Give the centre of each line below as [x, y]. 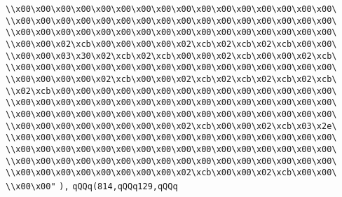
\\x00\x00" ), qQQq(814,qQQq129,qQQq [92, 186]
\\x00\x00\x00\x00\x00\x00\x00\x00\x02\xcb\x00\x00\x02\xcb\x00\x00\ [171, 173]
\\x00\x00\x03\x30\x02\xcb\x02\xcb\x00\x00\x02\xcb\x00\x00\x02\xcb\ [171, 56]
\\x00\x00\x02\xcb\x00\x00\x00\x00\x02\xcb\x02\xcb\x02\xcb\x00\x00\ [171, 44]
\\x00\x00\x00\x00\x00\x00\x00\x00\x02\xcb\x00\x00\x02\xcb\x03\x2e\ [171, 126]
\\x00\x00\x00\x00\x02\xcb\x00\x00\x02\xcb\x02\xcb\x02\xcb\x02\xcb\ [171, 79]
